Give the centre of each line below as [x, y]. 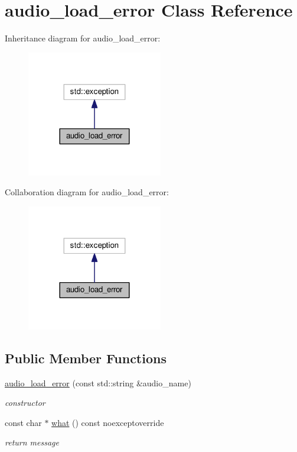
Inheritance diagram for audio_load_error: [83, 38]
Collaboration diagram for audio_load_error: [87, 192]
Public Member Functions [86, 358]
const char [23, 422]
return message [32, 442]
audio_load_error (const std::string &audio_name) [98, 382]
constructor [25, 403]
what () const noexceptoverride [108, 422]
